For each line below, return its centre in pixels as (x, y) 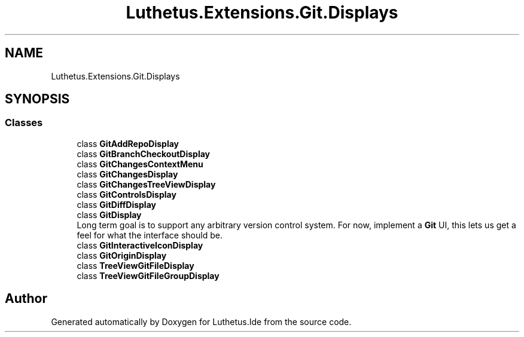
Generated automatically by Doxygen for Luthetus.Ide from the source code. (201, 321)
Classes (24, 123)
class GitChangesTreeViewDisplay (146, 184)
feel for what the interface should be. (150, 235)
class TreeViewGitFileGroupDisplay (148, 275)
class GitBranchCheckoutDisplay (143, 154)
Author (26, 299)
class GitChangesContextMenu (140, 164)
